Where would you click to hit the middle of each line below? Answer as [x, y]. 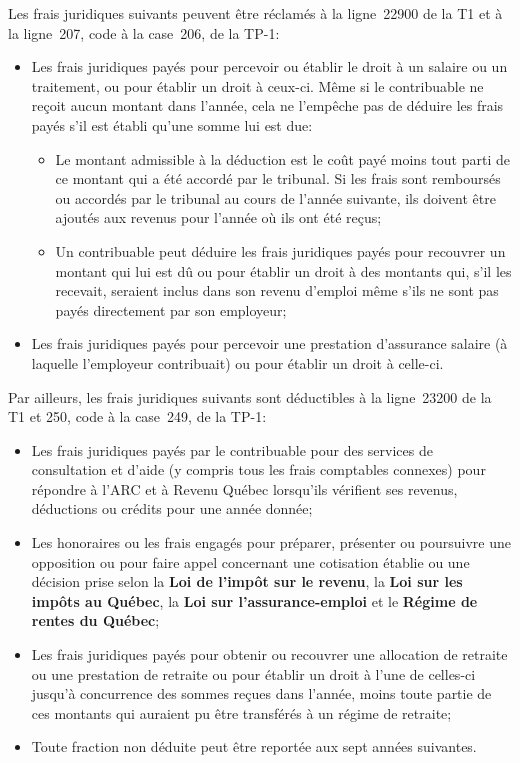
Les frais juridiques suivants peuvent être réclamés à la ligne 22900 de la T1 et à [255, 13]
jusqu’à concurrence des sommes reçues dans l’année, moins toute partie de [261, 693]
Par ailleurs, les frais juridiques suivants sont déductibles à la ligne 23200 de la [250, 396]
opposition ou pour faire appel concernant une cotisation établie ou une [250, 561]
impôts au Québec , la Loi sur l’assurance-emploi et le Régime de [254, 600]
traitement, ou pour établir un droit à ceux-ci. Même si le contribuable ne [257, 85]
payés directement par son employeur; [171, 309]
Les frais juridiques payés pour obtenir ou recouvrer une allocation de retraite [269, 654]
